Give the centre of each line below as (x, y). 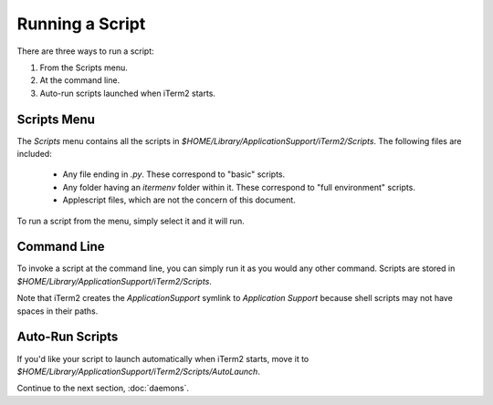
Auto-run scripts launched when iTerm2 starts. (128, 93)
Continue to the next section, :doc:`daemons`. (103, 389)
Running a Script (81, 24)
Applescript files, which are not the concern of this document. (179, 200)
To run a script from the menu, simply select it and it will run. (131, 221)
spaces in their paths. (58, 311)
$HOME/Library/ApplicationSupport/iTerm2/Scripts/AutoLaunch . (138, 371)
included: (34, 154)
